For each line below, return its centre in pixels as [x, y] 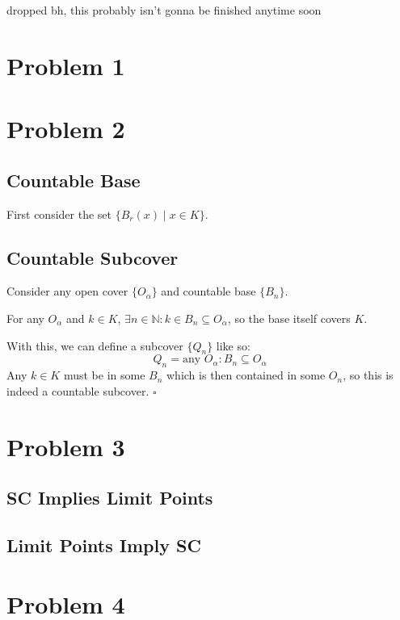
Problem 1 [66, 65]
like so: [233, 345]
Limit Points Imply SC [104, 545]
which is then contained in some [246, 375]
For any [25, 318]
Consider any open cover [67, 291]
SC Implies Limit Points [110, 498]
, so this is [368, 375]
